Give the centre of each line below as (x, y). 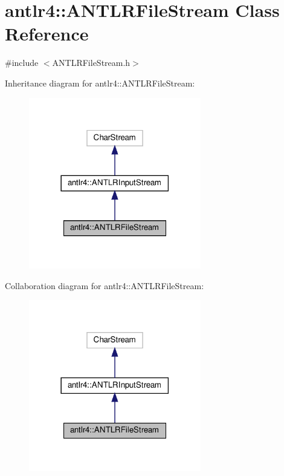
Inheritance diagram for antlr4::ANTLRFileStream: (100, 83)
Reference (47, 34)
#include (22, 63)
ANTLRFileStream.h (91, 63)
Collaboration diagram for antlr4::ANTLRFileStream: (105, 285)
